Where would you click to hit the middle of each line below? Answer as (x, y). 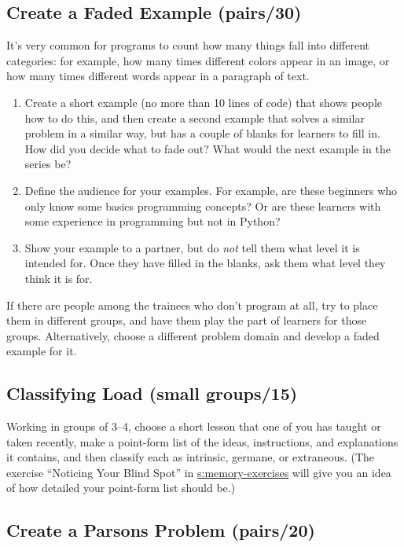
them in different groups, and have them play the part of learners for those (187, 320)
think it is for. (59, 278)
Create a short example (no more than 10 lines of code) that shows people (204, 102)
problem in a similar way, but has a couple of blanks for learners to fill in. (202, 133)
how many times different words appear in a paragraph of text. (158, 76)
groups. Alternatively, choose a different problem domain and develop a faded (193, 335)
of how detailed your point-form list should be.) (121, 488)
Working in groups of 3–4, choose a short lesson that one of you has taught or (194, 426)
